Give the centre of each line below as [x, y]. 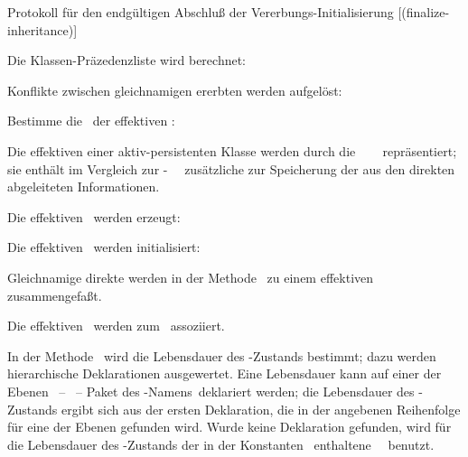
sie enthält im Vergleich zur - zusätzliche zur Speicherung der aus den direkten [231, 168]
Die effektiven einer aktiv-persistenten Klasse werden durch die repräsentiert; [232, 150]
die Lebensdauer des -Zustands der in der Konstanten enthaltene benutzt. [221, 444]
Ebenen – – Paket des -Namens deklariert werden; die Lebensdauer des [211, 391]
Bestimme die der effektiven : [91, 121]
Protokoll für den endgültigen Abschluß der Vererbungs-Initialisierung [201, 12]
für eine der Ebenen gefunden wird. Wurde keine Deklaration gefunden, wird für [229, 427]
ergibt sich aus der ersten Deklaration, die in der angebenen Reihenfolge [261, 409]
